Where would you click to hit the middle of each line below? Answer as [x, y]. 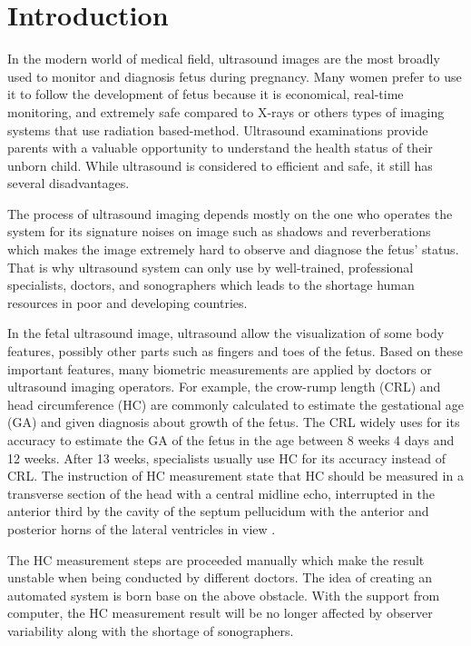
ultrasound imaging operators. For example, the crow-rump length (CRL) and [224, 387]
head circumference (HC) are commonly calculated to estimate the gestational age [236, 404]
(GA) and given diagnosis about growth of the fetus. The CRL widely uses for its [234, 422]
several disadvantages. [69, 183]
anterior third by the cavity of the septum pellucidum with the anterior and [218, 511]
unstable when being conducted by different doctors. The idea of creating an [220, 577]
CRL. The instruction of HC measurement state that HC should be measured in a [235, 476]
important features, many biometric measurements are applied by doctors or [220, 368]
